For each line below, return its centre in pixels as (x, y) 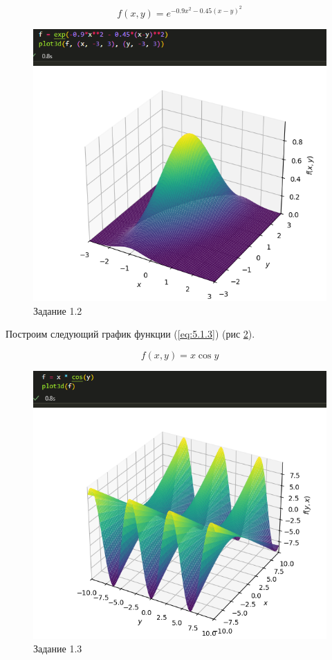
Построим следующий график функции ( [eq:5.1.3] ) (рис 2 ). (130, 334)
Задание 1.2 (58, 310)
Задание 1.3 (58, 649)
